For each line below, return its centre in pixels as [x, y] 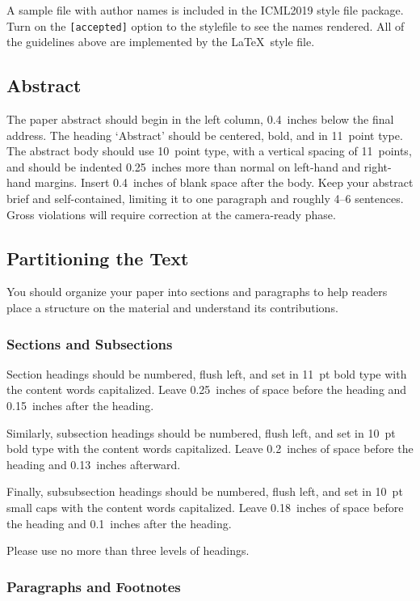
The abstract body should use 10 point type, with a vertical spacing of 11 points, [209, 151]
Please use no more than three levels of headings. [128, 550]
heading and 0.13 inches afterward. [94, 464]
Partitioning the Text [98, 258]
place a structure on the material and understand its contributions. [172, 307]
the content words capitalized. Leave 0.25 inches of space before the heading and [207, 389]
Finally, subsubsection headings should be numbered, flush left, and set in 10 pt [205, 491]
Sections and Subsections [90, 343]
